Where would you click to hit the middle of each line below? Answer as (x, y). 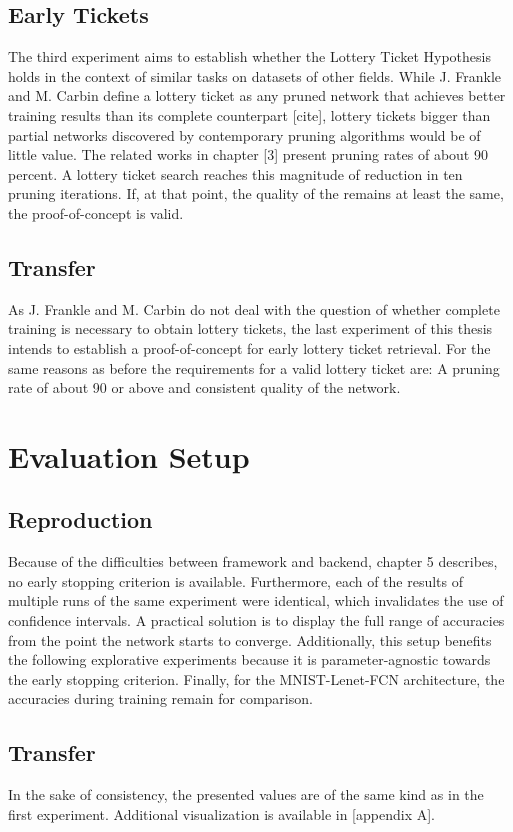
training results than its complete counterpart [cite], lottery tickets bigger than (249, 114)
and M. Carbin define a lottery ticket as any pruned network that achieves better (257, 95)
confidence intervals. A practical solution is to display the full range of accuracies (256, 620)
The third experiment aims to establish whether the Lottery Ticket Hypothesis (249, 56)
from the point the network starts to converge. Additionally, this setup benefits (250, 639)
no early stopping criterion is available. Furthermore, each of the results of (236, 580)
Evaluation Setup (129, 455)
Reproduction (80, 519)
